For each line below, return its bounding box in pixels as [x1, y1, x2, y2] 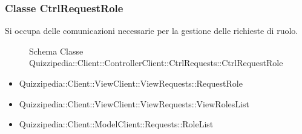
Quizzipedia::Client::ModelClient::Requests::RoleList [19, 118, 214, 130]
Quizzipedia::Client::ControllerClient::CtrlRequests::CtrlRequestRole [29, 56, 283, 69]
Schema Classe [29, 44, 84, 57]
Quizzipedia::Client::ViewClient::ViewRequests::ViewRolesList [19, 97, 249, 110]
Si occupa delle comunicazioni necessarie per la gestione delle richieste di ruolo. [5, 24, 298, 37]
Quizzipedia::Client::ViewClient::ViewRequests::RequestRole [19, 77, 243, 89]
